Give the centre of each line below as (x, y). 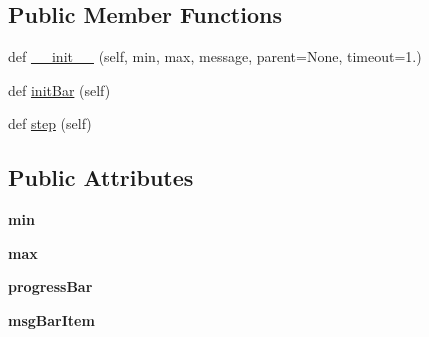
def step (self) (50, 123)
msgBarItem (51, 319)
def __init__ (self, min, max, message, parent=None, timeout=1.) (215, 56)
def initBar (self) (59, 89)
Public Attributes (101, 177)
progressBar (50, 286)
